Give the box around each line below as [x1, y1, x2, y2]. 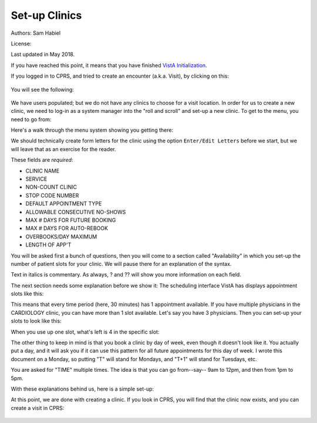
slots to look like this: [11, 318, 62, 325]
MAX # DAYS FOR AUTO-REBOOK [25, 225, 109, 232]
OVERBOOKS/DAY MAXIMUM [25, 233, 97, 240]
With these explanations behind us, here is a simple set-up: [11, 385, 154, 392]
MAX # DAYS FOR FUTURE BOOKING [25, 217, 116, 224]
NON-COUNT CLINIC [25, 184, 77, 191]
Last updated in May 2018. [11, 51, 75, 58]
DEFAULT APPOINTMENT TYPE [25, 200, 102, 207]
